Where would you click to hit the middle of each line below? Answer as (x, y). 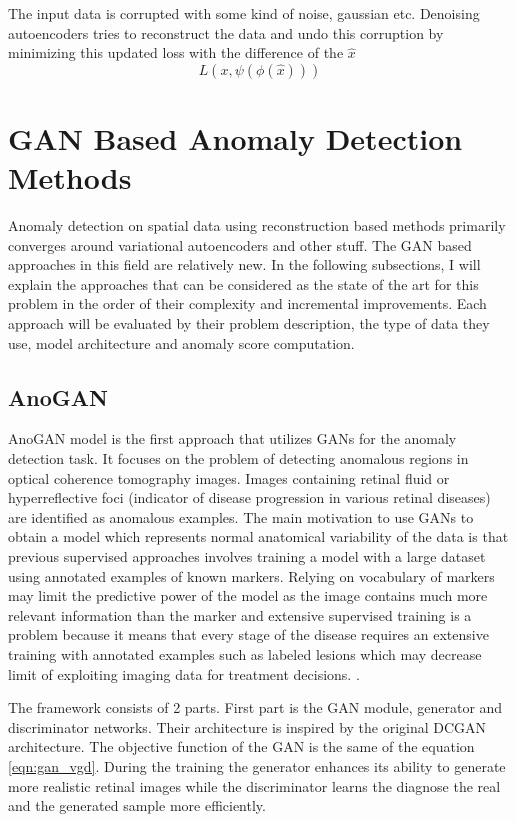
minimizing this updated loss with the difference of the (176, 52)
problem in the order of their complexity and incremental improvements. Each (247, 303)
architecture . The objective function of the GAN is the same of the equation (241, 746)
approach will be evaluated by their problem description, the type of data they (249, 323)
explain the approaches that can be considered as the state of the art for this (243, 283)
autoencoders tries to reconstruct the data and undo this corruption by (226, 32)
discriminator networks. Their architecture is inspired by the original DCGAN (247, 726)
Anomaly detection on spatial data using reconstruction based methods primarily (257, 225)
